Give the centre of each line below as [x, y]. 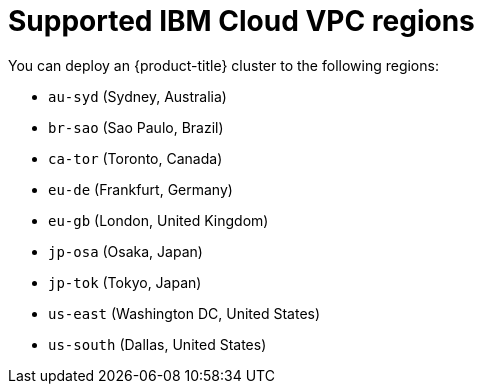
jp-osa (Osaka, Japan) [125, 251]
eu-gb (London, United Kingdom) [158, 220]
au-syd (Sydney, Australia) [137, 96]
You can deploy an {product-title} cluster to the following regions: [223, 65]
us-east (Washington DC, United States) [184, 313]
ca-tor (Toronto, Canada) [135, 158]
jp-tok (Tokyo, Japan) [125, 282]
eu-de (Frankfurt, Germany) [140, 189]
